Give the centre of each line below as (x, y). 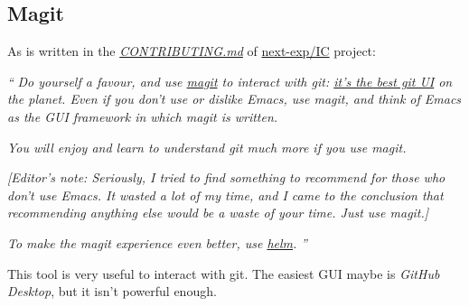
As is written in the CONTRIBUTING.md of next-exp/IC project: (192, 51)
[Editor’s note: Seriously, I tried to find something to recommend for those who (226, 177)
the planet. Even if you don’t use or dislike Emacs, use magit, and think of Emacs (234, 99)
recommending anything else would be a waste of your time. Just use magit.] (218, 213)
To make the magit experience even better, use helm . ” (157, 242)
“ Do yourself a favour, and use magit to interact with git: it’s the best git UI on (230, 81)
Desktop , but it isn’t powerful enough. (112, 291)
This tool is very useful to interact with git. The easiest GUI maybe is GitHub (224, 273)
